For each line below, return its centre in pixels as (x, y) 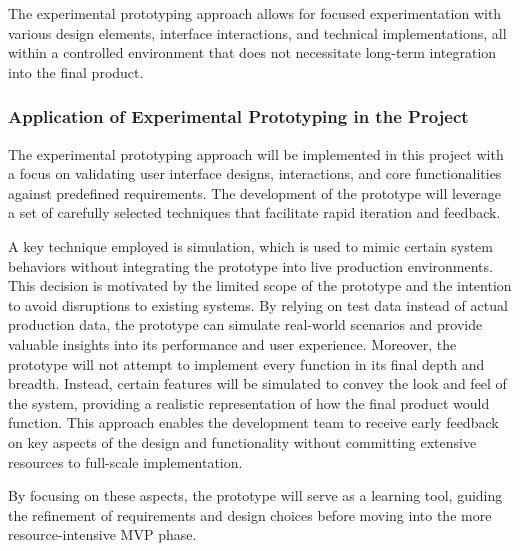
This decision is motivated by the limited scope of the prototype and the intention (260, 285)
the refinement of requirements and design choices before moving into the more (250, 514)
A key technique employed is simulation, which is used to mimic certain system (250, 245)
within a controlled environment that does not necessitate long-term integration (252, 52)
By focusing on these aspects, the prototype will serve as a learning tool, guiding (255, 495)
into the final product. (76, 71)
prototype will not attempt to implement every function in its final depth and (246, 363)
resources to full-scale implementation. (125, 461)
